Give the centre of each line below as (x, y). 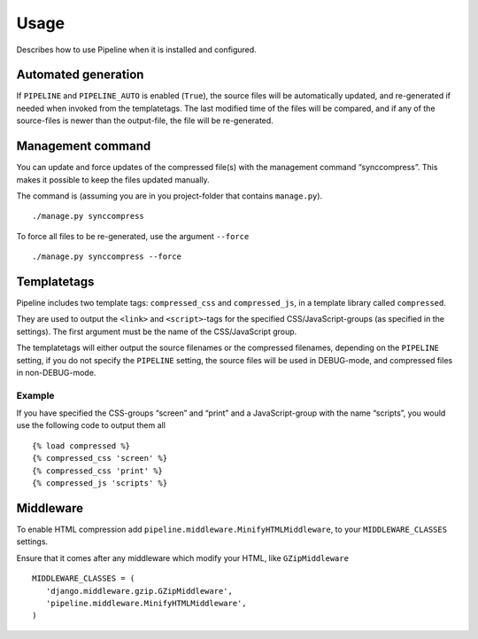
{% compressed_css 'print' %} (98, 471)
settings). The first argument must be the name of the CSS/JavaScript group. (157, 331)
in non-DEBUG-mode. (56, 372)
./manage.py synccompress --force (107, 257)
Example (35, 395)
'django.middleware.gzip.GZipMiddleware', (139, 591)
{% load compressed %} (81, 446)
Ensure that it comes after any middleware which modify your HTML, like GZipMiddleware (183, 557)
